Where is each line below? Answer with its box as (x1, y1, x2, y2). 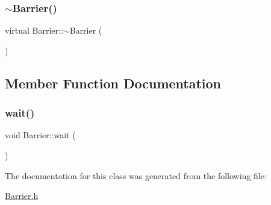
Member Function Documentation (5, 73, 222, 92)
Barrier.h (5, 189, 39, 202)
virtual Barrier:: (5, 24, 63, 37)
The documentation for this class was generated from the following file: (5, 169, 267, 182)
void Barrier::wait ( (5, 129, 76, 141)
